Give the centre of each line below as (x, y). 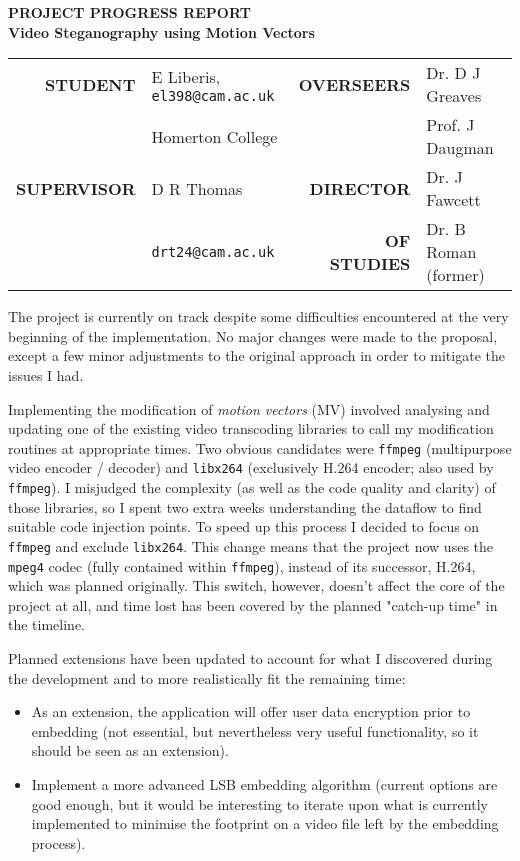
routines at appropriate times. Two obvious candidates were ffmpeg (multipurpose (260, 447)
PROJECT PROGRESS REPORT (129, 12)
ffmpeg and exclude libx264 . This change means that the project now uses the (251, 545)
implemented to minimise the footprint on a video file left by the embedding (265, 823)
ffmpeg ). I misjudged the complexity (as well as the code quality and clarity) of (252, 487)
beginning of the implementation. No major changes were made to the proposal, (253, 335)
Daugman (460, 148)
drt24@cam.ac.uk (213, 251)
